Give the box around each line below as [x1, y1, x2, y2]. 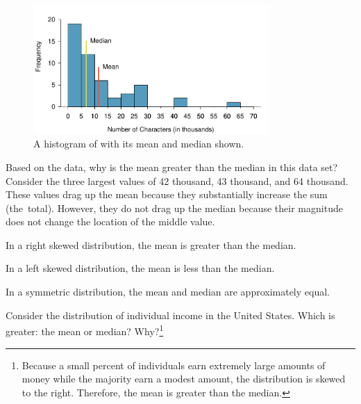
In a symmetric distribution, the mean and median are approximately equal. [6, 284, 330, 299]
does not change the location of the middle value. [6, 214, 215, 229]
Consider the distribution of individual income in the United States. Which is [6, 307, 335, 322]
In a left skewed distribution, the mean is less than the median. [6, 261, 275, 275]
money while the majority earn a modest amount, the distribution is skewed [22, 371, 346, 386]
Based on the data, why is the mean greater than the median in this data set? [6, 159, 338, 174]
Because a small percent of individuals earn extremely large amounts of [22, 357, 326, 372]
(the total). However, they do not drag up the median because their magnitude [6, 200, 343, 215]
